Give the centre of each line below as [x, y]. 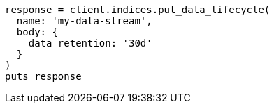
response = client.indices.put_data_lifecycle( [138, 10]
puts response [43, 76]
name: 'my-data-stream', [84, 21]
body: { [37, 32]
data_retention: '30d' [90, 43]
